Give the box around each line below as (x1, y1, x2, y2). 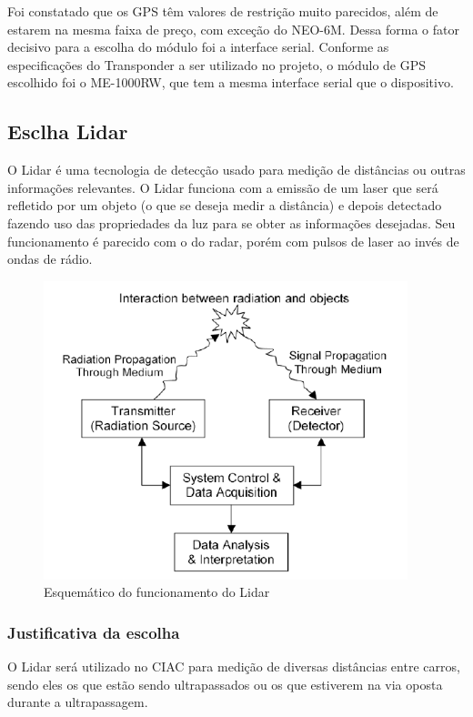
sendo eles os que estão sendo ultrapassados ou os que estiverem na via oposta (7, 674, 443, 693)
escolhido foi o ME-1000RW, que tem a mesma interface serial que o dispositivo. (7, 73, 454, 92)
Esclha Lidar (7, 117, 128, 146)
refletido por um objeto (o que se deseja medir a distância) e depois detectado (7, 196, 442, 215)
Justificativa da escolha (7, 621, 180, 643)
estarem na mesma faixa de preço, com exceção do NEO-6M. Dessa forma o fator (7, 19, 459, 38)
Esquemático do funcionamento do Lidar (44, 582, 270, 601)
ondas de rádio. (7, 249, 93, 268)
